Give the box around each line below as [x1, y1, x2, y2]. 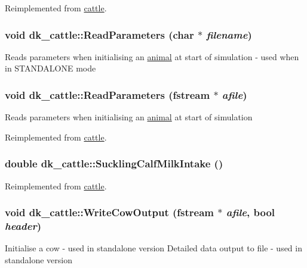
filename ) [206, 27, 252, 42]
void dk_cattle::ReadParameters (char [5, 27, 194, 42]
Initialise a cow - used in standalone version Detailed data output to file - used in [5, 242, 302, 254]
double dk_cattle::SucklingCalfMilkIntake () [5, 156, 223, 171]
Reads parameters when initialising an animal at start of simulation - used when [5, 50, 299, 63]
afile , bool [226, 205, 275, 220]
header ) [5, 219, 41, 233]
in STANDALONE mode [5, 62, 96, 74]
